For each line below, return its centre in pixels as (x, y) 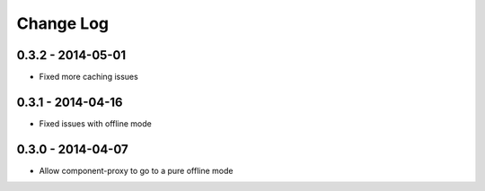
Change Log (63, 23)
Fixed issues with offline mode (95, 123)
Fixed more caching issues (88, 77)
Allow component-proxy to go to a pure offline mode (136, 170)
